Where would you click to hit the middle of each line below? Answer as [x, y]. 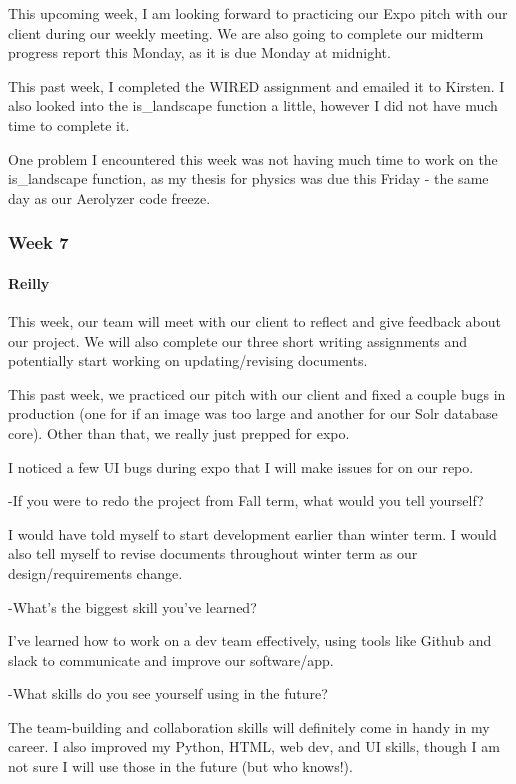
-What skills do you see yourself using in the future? [168, 693]
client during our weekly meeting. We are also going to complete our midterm [246, 32]
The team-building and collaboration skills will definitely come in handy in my [249, 726]
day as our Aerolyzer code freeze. [109, 197]
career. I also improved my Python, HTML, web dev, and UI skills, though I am [254, 746]
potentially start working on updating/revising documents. [188, 360]
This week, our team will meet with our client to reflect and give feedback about [254, 320]
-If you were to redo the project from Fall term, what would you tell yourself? [246, 500]
